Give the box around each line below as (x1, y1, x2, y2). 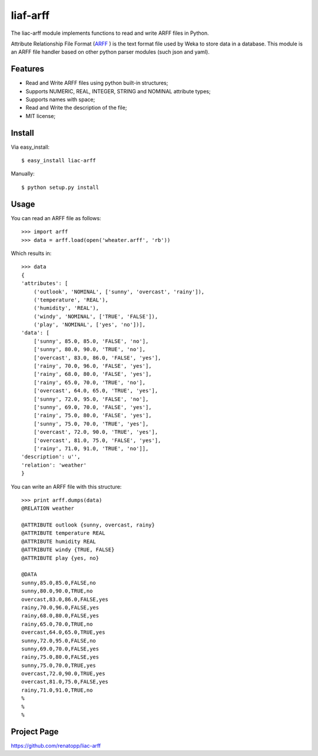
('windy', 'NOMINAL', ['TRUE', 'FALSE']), (33, 313, 158, 320)
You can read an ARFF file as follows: (11, 214, 101, 221)
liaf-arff (11, 9, 50, 22)
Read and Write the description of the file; (25, 104, 127, 112)
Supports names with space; (25, 96, 95, 103)
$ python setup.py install (21, 184, 100, 191)
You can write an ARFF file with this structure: (11, 483, 122, 490)
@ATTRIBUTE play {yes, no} (21, 555, 100, 561)
